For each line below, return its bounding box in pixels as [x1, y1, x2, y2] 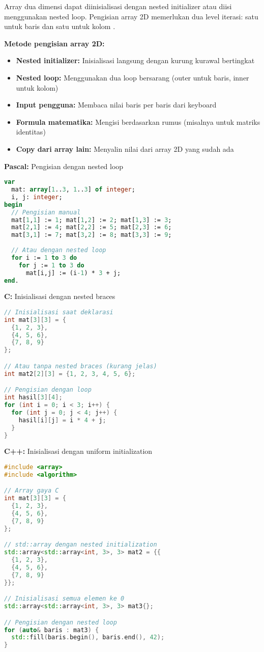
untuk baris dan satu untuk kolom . [4, 21, 115, 32]
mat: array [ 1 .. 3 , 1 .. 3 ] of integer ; [11, 186, 135, 193]
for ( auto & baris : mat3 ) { [4, 626, 99, 634]
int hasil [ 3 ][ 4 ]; [4, 394, 63, 401]
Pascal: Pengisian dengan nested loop [4, 160, 124, 171]
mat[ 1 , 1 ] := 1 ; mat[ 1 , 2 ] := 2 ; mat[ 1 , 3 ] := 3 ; [11, 216, 172, 224]
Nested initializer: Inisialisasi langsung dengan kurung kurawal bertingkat [16, 55, 255, 66]
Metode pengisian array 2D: [4, 38, 105, 48]
